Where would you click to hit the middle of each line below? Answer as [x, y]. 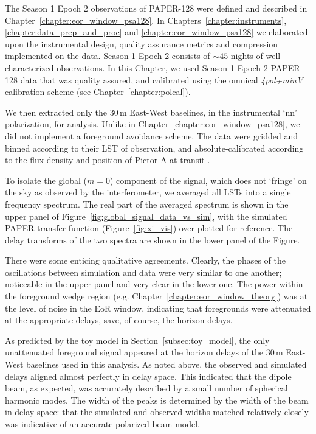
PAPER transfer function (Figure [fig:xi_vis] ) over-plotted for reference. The [149, 228]
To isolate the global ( [46, 180]
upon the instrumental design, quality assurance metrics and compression [142, 44]
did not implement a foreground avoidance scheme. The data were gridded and [152, 135]
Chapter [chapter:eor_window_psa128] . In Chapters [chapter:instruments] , [146, 20]
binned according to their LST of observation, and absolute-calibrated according [154, 148]
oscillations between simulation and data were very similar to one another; [143, 272]
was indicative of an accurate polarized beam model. [102, 424]
